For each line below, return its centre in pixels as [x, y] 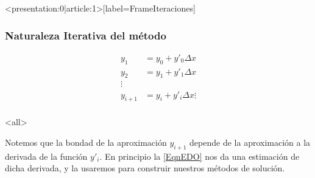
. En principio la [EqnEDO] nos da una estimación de [200, 156]
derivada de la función [46, 156]
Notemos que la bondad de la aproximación [86, 142]
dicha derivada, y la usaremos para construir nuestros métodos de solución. [145, 168]
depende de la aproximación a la [250, 142]
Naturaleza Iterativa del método [86, 35]
